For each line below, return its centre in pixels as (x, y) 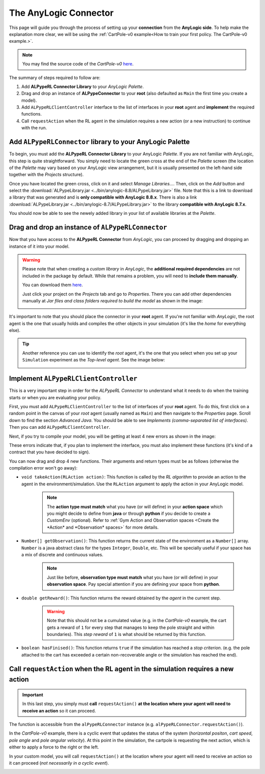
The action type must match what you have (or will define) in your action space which (135, 506)
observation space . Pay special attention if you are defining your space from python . (133, 584)
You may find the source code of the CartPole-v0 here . (78, 64)
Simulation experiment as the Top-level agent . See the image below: (94, 360)
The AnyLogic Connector (61, 13)
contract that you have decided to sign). (50, 452)
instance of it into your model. (39, 246)
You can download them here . (53, 285)
